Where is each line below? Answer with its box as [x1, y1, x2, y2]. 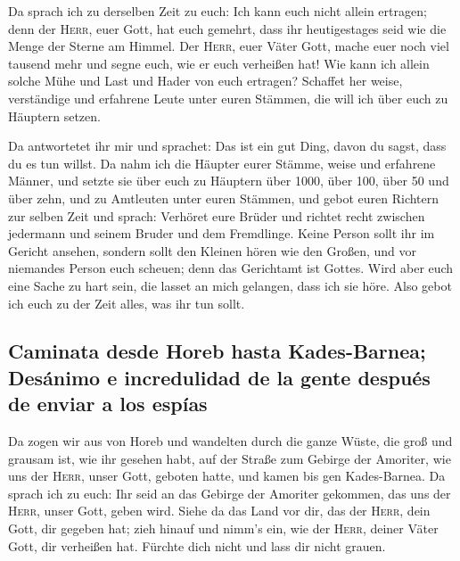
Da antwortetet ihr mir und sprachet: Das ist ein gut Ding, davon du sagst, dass [8, 136, 447, 155]
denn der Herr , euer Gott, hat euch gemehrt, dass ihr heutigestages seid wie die [8, 19, 447, 37]
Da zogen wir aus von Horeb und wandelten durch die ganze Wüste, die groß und [8, 432, 453, 450]
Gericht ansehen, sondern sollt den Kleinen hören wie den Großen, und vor [8, 241, 416, 260]
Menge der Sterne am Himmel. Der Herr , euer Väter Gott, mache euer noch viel [8, 37, 449, 55]
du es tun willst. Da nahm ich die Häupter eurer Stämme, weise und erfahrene [8, 153, 436, 172]
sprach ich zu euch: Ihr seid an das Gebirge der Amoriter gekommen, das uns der [8, 483, 451, 502]
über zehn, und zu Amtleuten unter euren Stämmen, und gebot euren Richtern [8, 188, 439, 207]
